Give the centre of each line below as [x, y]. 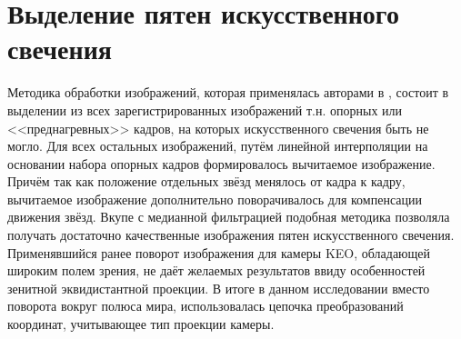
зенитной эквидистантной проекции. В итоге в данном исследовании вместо [219, 288]
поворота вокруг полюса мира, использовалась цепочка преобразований [205, 306]
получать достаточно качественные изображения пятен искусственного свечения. [231, 235]
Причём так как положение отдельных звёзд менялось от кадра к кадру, [206, 181]
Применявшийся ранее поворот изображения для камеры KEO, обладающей [219, 252]
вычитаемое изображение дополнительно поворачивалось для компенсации [215, 199]
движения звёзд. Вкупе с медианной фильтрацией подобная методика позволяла [229, 217]
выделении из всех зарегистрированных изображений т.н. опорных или [205, 110]
